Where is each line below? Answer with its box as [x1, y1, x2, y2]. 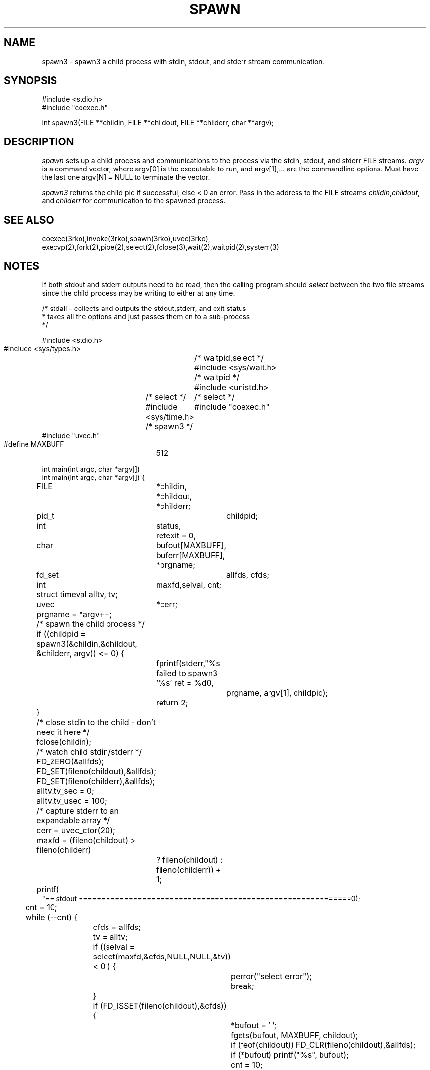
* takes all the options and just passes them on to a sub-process [42, 312, 250, 321]
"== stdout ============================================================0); [42, 894, 360, 902]
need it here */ [36, 727, 90, 737]
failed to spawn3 [156, 668, 218, 678]
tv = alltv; [93, 931, 128, 942]
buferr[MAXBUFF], [156, 550, 225, 560]
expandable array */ [36, 815, 110, 825]
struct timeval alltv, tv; [36, 589, 118, 599]
